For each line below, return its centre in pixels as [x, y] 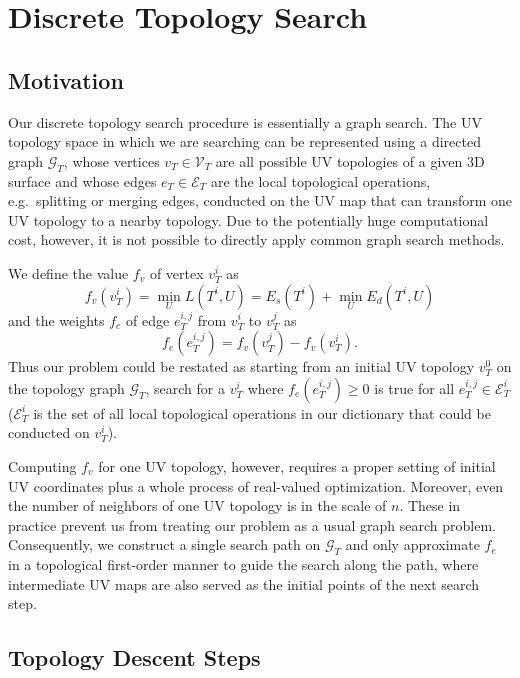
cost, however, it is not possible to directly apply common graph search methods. [256, 239]
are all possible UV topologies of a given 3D [350, 160]
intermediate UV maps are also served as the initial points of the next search [244, 583]
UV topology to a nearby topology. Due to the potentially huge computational [248, 219]
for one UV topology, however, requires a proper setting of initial [297, 465]
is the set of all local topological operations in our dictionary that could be [262, 412]
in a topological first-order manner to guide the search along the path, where [243, 564]
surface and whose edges [82, 180]
